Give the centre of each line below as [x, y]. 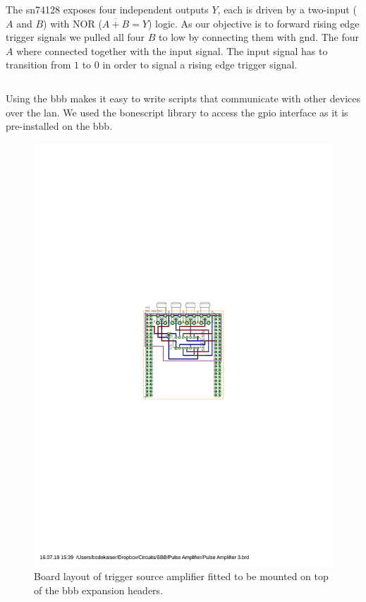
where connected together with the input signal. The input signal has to [172, 50]
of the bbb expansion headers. [99, 590]
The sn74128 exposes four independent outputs [107, 9]
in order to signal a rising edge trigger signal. [200, 65]
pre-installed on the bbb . [59, 126]
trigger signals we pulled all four [75, 37]
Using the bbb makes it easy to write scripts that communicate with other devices [183, 98]
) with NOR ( [73, 23]
